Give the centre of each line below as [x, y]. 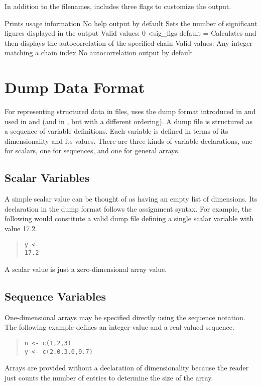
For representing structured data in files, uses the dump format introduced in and [130, 111]
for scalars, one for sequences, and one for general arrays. [92, 151]
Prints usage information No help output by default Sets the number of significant [131, 23]
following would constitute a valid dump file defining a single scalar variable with [129, 218]
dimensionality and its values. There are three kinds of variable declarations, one [128, 140]
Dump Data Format [75, 87]
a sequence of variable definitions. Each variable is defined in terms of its [116, 131]
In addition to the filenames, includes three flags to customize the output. [118, 6]
